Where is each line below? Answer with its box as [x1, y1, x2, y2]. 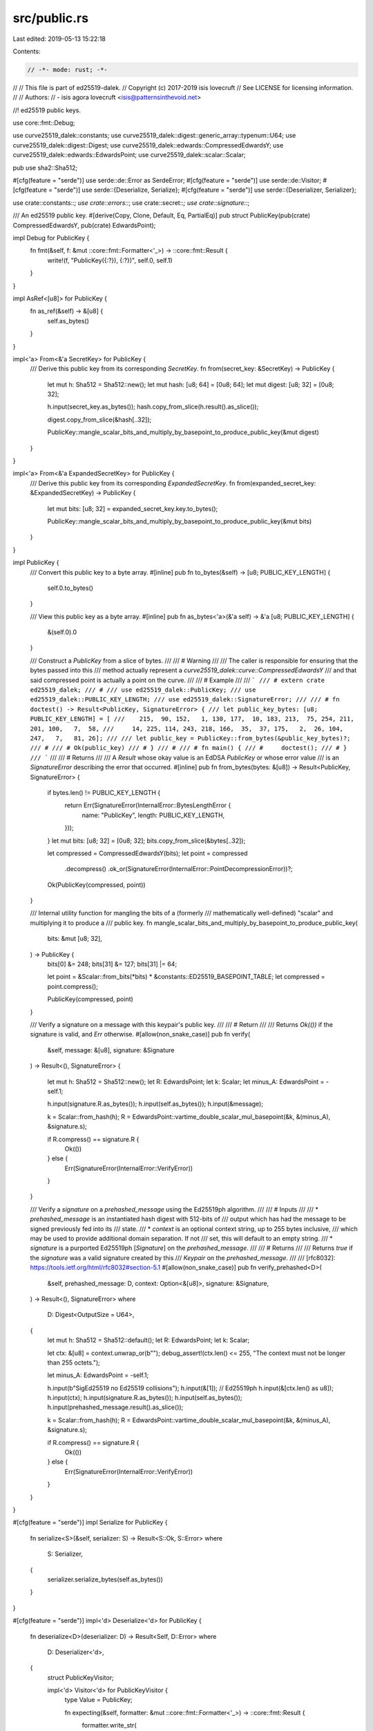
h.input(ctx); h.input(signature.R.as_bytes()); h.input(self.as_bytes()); [47, 1394, 242, 1402]
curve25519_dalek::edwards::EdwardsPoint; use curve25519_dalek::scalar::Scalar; [12, 151, 246, 159]
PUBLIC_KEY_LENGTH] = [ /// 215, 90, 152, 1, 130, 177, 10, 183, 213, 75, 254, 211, [30, 715, 355, 723]
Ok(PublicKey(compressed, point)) [47, 880, 146, 889]
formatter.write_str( [82, 1721, 137, 1730]
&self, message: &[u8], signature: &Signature [47, 1046, 175, 1054]
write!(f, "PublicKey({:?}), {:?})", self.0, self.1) [47, 256, 173, 264]
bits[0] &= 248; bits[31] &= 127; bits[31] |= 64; [47, 960, 178, 969]
